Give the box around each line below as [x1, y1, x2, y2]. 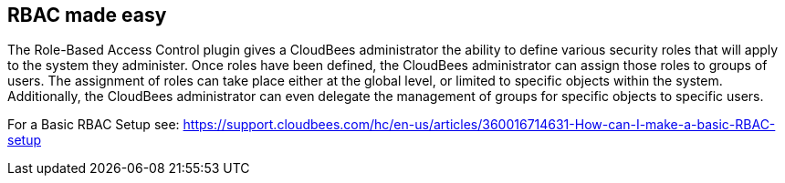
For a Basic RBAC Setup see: [7, 117, 180, 133]
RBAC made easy [7, 4, 167, 26]
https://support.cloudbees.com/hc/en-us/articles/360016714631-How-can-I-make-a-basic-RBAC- [183, 117, 776, 133]
